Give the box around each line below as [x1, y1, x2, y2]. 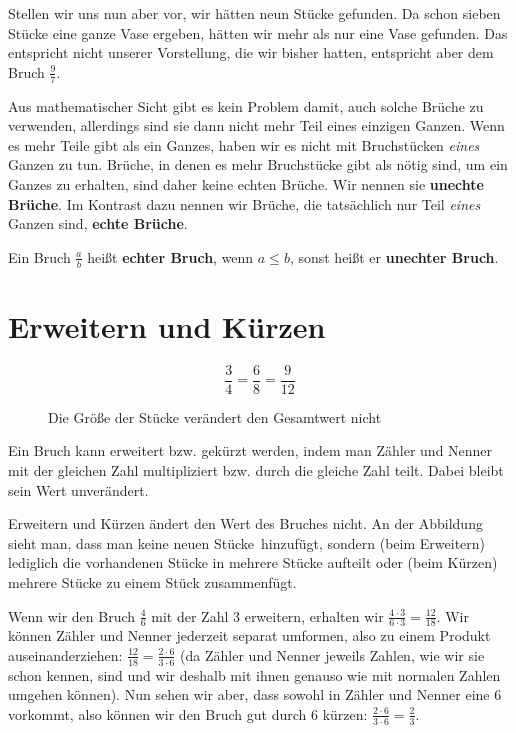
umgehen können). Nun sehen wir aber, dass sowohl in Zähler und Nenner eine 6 [8, 684, 502, 705]
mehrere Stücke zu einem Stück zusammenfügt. [8, 571, 297, 592]
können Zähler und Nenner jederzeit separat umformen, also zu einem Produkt [8, 625, 491, 646]
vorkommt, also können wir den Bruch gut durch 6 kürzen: [8, 703, 368, 724]
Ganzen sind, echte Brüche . [8, 213, 188, 234]
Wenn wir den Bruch [8, 605, 136, 626]
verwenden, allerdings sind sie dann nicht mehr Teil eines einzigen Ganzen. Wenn [8, 115, 505, 136]
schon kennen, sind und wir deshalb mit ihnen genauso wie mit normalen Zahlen [8, 664, 501, 685]
